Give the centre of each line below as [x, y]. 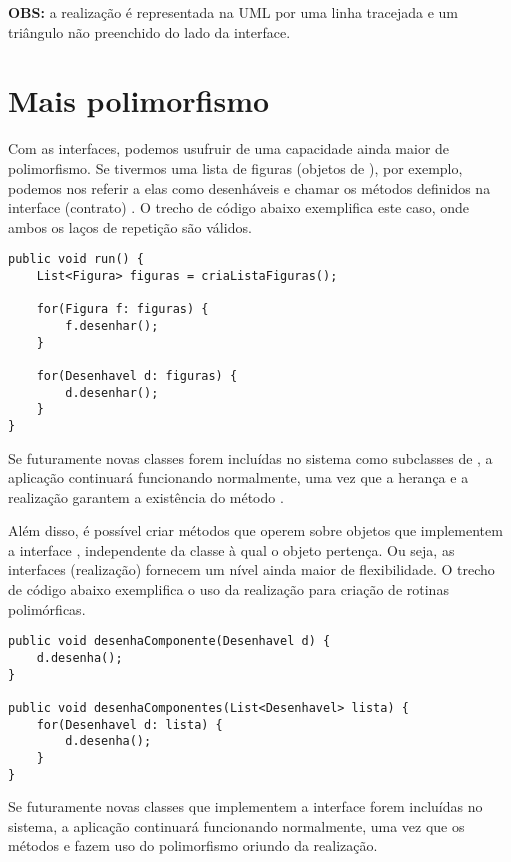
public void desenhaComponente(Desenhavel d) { [169, 641]
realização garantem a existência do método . [146, 496]
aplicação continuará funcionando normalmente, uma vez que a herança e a [238, 477]
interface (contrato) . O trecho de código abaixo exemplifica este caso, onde [239, 207]
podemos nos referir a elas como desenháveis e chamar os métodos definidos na [249, 187]
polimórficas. [47, 608]
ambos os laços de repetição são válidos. [130, 226]
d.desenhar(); [112, 392]
